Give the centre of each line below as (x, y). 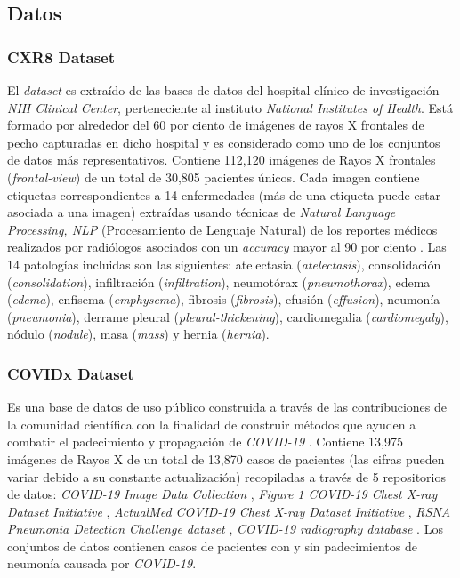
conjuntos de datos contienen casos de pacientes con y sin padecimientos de (212, 546)
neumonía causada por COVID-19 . (102, 563)
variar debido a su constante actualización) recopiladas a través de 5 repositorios (227, 476)
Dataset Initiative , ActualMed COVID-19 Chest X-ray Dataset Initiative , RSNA (229, 511)
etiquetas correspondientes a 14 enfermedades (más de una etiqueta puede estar (224, 194)
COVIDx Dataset (71, 373)
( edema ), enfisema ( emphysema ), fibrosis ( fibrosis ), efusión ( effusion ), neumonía (224, 299)
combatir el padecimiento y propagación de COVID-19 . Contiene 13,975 (205, 442)
